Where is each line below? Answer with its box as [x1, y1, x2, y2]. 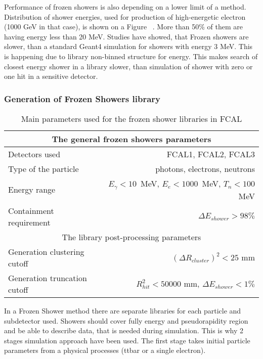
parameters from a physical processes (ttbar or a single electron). [4, 345, 206, 355]
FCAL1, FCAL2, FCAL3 [166, 148, 255, 160]
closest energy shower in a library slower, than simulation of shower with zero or [4, 61, 253, 71]
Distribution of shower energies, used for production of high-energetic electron [4, 11, 246, 22]
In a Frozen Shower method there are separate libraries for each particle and [4, 305, 241, 316]
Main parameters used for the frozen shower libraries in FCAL [21, 112, 242, 124]
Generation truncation [8, 272, 87, 284]
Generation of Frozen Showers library [4, 92, 160, 105]
